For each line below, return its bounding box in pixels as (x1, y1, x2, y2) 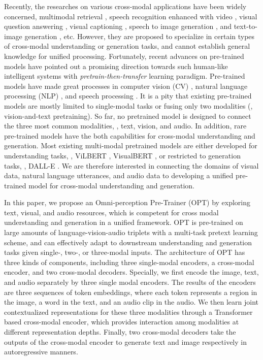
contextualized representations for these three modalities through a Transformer (4, 306, 253, 317)
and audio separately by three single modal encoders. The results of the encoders (4, 277, 256, 287)
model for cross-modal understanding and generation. (28, 180, 194, 190)
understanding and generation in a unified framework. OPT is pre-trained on (4, 217, 243, 227)
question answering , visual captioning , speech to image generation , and (4, 21, 232, 31)
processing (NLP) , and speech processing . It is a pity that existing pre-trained (4, 90, 252, 101)
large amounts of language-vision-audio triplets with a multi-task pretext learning (4, 227, 258, 238)
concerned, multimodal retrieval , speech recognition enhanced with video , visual (4, 11, 257, 21)
